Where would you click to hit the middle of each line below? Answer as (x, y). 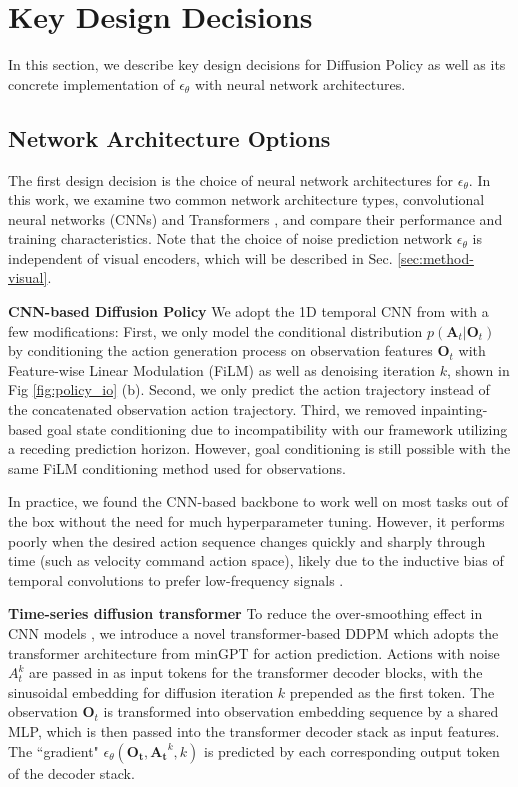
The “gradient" (53, 750)
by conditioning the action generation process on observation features (220, 350)
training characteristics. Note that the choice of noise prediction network (230, 238)
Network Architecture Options (169, 137)
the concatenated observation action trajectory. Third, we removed (212, 409)
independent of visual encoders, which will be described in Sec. (200, 257)
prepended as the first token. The (392, 691)
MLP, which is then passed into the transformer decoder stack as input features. (254, 730)
